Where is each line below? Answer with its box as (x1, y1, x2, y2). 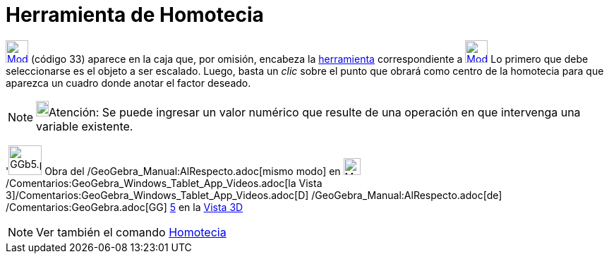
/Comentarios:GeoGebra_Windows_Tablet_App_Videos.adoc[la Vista (6, 176, 322, 189)
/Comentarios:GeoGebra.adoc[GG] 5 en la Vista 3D (6, 200, 243, 213)
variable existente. (36, 119, 133, 133)
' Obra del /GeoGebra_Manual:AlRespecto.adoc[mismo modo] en (6, 164, 341, 177)
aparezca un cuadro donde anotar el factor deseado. (6, 76, 251, 89)
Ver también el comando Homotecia (36, 224, 227, 239)
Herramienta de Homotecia (6, 3, 264, 27)
